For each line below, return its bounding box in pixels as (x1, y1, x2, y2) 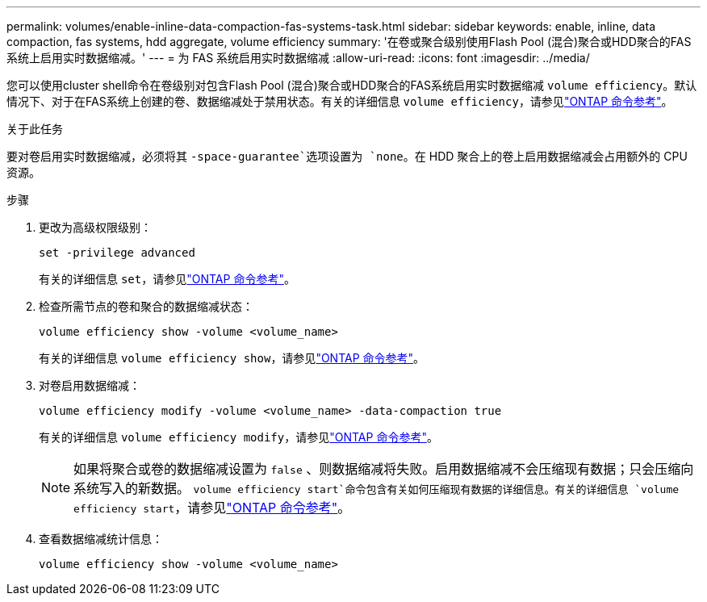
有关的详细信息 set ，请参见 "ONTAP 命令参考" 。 (39, 272, 295, 286)
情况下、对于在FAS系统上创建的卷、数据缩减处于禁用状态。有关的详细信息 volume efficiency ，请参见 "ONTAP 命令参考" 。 (6, 94, 673, 108)
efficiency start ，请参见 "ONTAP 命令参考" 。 (73, 500, 351, 516)
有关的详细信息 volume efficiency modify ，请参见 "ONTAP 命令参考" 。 (39, 430, 438, 444)
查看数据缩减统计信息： (39, 532, 163, 546)
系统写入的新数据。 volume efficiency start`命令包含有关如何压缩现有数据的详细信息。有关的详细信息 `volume (73, 480, 680, 496)
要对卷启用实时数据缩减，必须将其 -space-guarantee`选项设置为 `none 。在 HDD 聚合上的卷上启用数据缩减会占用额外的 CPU (6, 149, 688, 163)
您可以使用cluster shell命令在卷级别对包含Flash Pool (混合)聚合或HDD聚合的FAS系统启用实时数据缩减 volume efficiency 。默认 (6, 78, 697, 92)
